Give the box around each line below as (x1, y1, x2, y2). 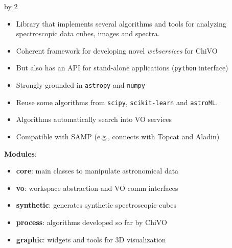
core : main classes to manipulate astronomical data (16, 165, 179, 176)
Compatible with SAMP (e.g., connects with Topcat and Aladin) (16, 131, 220, 141)
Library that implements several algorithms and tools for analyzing (16, 18, 226, 29)
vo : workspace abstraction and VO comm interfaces (16, 182, 178, 193)
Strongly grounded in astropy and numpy (16, 80, 145, 90)
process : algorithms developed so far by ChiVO (16, 216, 167, 227)
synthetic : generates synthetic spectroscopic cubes (16, 200, 176, 210)
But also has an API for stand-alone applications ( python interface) (16, 62, 228, 73)
